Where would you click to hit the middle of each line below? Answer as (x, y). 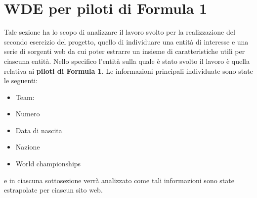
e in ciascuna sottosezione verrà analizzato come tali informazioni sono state (119, 180)
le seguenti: (21, 80)
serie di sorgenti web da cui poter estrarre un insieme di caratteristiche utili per (125, 51)
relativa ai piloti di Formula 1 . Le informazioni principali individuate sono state (128, 71)
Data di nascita (39, 130)
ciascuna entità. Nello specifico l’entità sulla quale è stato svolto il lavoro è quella (127, 61)
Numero (28, 114)
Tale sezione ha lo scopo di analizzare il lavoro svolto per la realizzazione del (120, 32)
